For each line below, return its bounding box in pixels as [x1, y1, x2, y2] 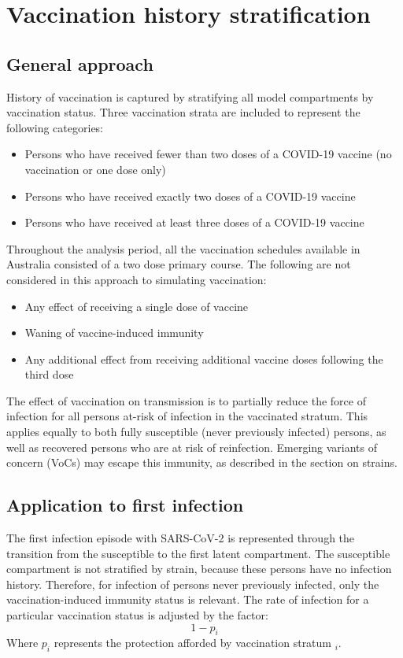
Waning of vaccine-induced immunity [24, 324, 204, 341]
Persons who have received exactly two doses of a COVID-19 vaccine [24, 187, 356, 204]
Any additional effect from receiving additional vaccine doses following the [24, 350, 383, 367]
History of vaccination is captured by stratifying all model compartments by [6, 88, 374, 105]
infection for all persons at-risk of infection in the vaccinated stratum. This [6, 408, 368, 424]
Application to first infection [6, 493, 244, 517]
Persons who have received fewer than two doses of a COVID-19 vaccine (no [24, 146, 392, 162]
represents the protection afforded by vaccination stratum [54, 634, 332, 651]
